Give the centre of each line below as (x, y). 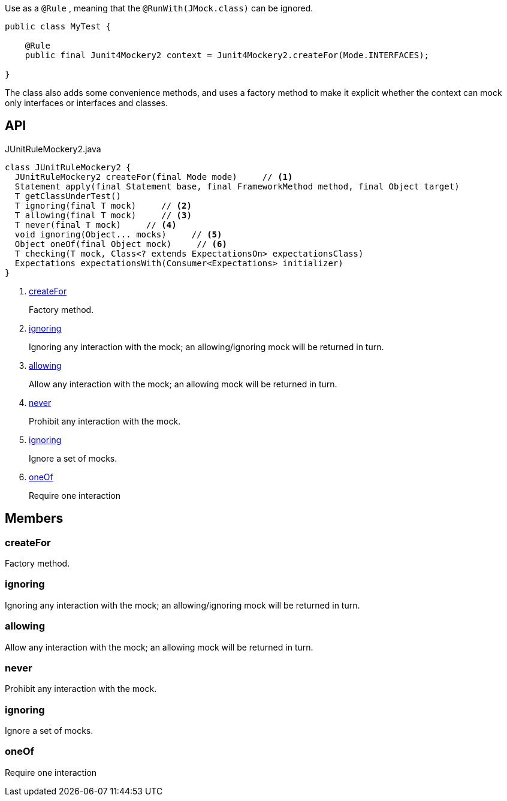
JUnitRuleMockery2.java (53, 149)
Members (34, 519)
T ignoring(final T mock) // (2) (103, 205)
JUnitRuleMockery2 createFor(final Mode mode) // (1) (154, 177)
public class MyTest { (58, 26)
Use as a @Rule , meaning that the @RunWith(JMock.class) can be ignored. (159, 8)
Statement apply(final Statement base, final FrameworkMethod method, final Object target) (237, 186)
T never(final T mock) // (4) (96, 225)
